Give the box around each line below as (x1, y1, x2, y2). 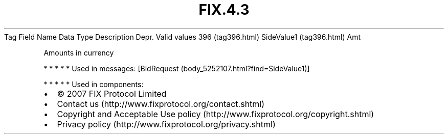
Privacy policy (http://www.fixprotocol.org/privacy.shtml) (57, 119, 276, 129)
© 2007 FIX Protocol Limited (57, 88, 167, 99)
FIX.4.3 (198, 1, 250, 18)
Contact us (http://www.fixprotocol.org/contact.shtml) (57, 98, 265, 109)
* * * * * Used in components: (43, 79, 144, 89)
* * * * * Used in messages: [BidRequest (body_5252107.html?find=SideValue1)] (43, 64, 310, 73)
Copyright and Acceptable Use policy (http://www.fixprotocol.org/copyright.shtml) (57, 108, 374, 119)
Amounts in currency (43, 48, 114, 57)
